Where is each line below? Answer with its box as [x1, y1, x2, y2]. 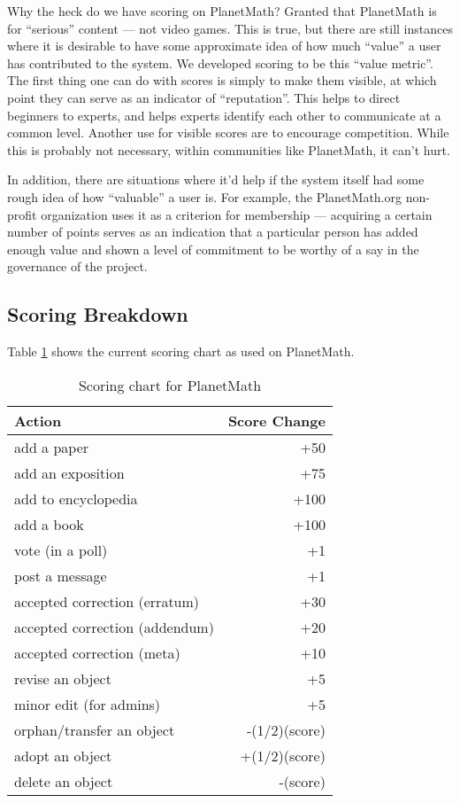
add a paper [14, 436, 89, 457]
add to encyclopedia [14, 487, 138, 509]
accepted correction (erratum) [14, 590, 200, 612]
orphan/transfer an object [14, 719, 175, 740]
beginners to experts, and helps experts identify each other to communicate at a [7, 105, 441, 124]
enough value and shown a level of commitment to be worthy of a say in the [7, 239, 419, 258]
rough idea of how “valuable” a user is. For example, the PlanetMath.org [7, 187, 402, 206]
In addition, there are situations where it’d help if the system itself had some [7, 170, 425, 189]
